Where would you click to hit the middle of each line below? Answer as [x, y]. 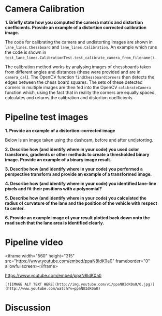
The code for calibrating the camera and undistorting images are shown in [79, 42]
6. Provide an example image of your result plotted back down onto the [78, 218]
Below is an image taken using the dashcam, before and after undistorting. [79, 140]
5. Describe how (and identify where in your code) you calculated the [76, 198]
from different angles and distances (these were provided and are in [73, 72]
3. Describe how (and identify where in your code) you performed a [74, 169]
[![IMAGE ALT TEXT [23, 284]
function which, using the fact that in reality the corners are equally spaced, [81, 92]
